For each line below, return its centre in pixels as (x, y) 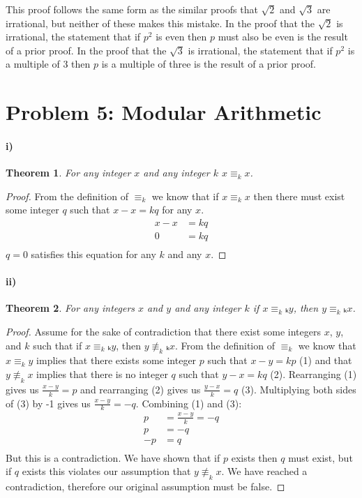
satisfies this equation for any (93, 254)
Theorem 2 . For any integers (70, 308)
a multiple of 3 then (48, 64)
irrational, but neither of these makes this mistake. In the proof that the (160, 23)
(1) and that (326, 360)
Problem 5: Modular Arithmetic (164, 112)
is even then (181, 37)
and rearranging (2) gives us (141, 389)
